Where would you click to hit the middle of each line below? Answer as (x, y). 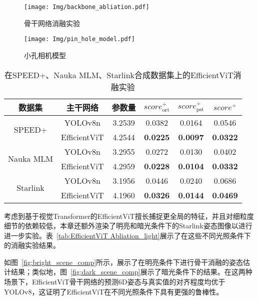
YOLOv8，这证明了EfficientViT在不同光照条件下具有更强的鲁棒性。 (114, 291)
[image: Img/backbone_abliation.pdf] (87, 7)
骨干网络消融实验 (52, 23)
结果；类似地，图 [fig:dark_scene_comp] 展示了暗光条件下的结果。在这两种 (131, 272)
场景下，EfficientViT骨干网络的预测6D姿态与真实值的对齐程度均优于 (115, 282)
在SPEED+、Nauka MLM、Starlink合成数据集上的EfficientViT (119, 75)
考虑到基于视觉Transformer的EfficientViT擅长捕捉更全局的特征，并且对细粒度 (129, 216)
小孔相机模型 (45, 55)
